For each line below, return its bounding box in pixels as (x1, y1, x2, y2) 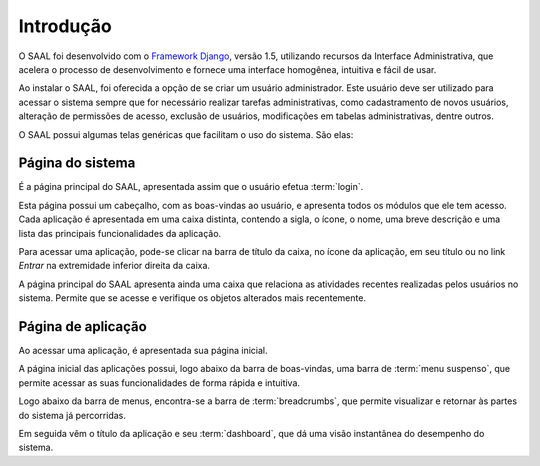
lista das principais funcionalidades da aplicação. (18, 227, 222, 239)
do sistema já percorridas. (18, 409, 127, 421)
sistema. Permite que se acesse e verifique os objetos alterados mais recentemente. (18, 292, 367, 304)
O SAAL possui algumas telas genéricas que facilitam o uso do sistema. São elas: (18, 128, 354, 140)
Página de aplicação (18, 318, 147, 335)
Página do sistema (18, 155, 136, 172)
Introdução (18, 15, 112, 37)
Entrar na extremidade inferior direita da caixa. (18, 260, 210, 272)
